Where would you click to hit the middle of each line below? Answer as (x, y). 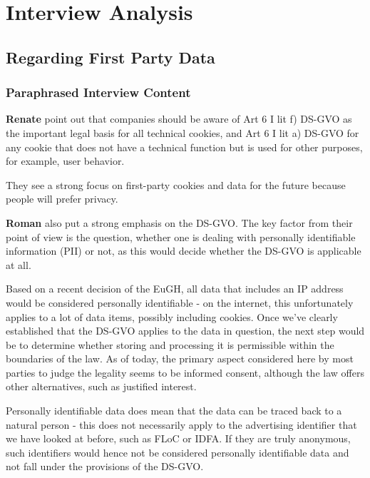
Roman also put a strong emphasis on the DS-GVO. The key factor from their (179, 222)
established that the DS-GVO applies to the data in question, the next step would (185, 331)
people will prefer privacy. (62, 199)
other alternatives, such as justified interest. (101, 386)
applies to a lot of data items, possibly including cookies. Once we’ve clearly (172, 316)
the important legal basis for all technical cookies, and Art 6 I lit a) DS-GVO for (183, 132)
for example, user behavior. (65, 161)
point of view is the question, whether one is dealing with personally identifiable (181, 237)
